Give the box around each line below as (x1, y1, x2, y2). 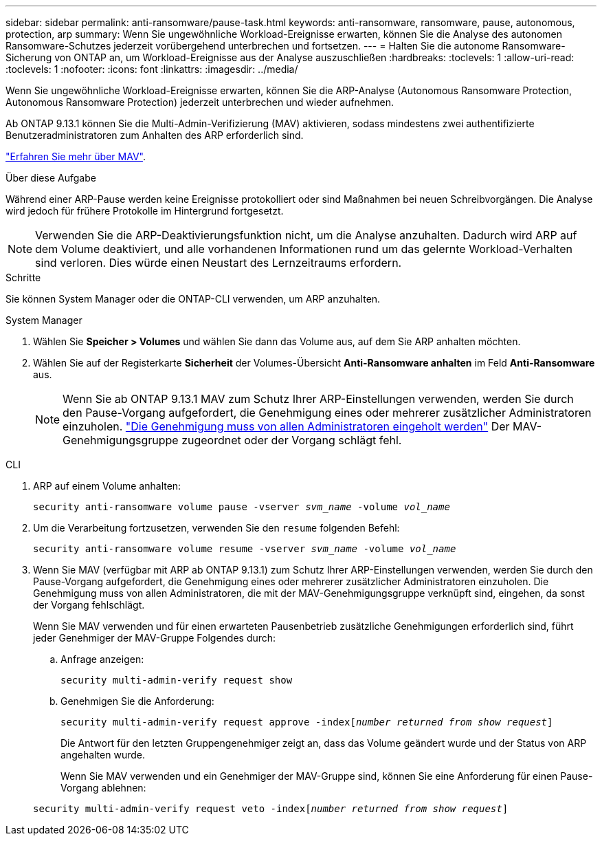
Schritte (5, 272, 41, 283)
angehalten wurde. (60, 749, 145, 761)
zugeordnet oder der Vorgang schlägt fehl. (181, 433, 402, 447)
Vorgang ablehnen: (60, 782, 146, 794)
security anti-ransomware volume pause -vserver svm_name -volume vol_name (33, 501, 450, 512)
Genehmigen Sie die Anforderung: (60, 695, 214, 707)
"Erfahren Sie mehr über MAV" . (5, 151, 146, 162)
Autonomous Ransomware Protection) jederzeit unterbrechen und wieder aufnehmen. (5, 96, 394, 108)
